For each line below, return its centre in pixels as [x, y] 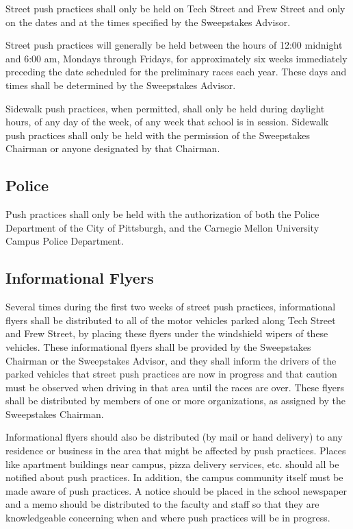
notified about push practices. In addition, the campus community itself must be [174, 477]
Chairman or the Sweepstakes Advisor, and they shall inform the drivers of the [171, 360]
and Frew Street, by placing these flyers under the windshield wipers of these [167, 333]
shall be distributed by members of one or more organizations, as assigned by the [175, 401]
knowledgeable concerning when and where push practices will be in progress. [168, 518]
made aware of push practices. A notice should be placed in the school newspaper [176, 490]
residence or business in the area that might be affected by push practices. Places [176, 451]
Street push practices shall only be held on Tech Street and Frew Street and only [175, 8]
